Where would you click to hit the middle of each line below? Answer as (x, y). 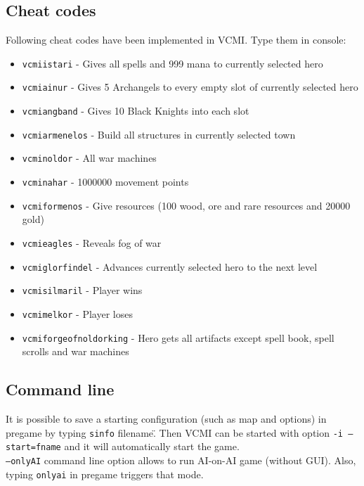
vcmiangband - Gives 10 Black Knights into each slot (136, 111)
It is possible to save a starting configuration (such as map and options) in (166, 419)
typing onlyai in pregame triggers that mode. (105, 474)
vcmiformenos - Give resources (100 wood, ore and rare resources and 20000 (186, 205)
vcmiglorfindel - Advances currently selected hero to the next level (170, 266)
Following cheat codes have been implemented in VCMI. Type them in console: (176, 40)
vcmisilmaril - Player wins (82, 290)
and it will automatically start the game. (152, 446)
